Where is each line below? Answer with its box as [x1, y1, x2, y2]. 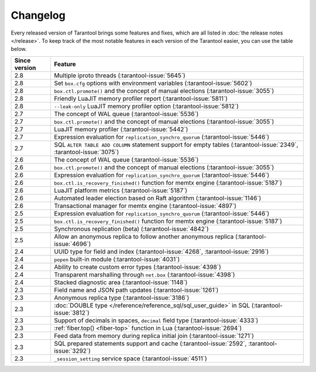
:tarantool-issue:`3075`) [53, 148, 119, 156]
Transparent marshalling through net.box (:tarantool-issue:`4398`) [53, 270, 235, 278]
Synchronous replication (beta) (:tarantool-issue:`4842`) [53, 224, 209, 233]
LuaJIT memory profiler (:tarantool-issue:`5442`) [53, 125, 188, 133]
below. [11, 46, 27, 53]
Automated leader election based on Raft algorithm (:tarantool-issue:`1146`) [53, 194, 262, 202]
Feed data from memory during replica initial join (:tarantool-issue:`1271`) [53, 332, 255, 340]
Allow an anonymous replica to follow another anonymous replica [53, 232, 234, 240]
